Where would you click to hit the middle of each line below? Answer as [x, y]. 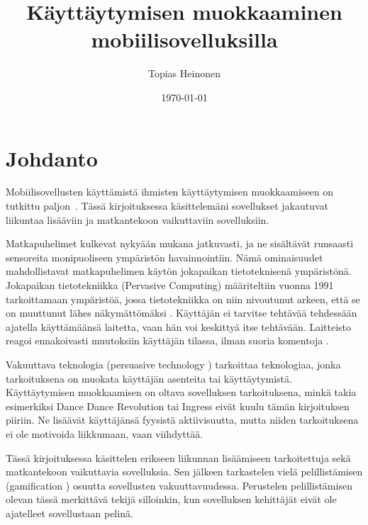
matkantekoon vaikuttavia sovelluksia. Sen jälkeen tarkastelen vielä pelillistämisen [184, 472]
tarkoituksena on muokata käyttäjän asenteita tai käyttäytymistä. [149, 378]
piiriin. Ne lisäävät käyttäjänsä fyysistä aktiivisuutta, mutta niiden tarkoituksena [182, 420]
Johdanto [52, 158]
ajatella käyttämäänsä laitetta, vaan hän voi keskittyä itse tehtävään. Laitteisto [178, 326]
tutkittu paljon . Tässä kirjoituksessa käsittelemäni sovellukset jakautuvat [167, 206]
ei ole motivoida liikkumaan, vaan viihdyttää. [105, 433]
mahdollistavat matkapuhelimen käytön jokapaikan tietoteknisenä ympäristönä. [179, 271]
